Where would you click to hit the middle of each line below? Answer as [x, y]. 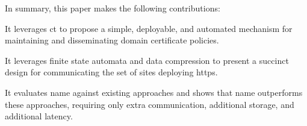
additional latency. [39, 116]
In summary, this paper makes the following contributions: [113, 8]
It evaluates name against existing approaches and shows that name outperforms [154, 92]
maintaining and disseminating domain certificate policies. [112, 40]
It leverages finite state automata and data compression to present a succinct [147, 60]
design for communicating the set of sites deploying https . [111, 72]
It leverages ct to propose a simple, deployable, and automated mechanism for [149, 28]
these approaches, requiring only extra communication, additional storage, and [150, 104]
